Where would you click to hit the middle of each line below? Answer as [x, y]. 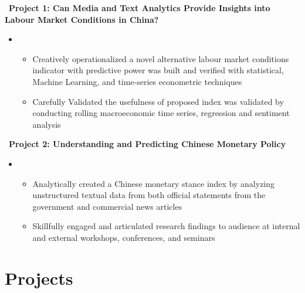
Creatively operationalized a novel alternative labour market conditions [161, 58]
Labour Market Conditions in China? [82, 19]
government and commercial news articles [107, 206]
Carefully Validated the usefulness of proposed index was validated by [158, 101]
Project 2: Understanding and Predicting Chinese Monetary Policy [148, 144]
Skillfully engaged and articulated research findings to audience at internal [166, 226]
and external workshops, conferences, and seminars [124, 237]
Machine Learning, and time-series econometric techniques [137, 81]
